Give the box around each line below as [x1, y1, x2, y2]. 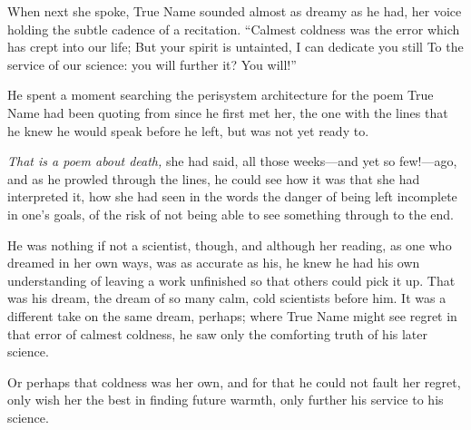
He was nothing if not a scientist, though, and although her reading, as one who [7, 235, 452, 254]
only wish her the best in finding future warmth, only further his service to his [7, 390, 444, 409]
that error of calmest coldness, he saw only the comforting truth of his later [7, 324, 427, 343]
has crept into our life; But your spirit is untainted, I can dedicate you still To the [7, 37, 464, 56]
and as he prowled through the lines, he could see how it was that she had [7, 169, 420, 188]
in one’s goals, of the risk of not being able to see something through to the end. [7, 204, 455, 223]
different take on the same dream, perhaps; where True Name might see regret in [7, 306, 457, 325]
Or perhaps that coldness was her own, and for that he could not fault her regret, [7, 372, 461, 391]
